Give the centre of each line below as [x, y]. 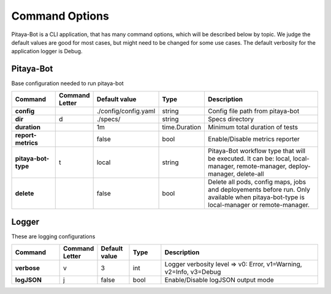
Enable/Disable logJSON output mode [219, 280]
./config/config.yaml [126, 111]
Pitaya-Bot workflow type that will [257, 151]
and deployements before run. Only [259, 189]
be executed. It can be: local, [250, 158]
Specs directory [231, 119]
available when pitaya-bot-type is [256, 197]
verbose [27, 268]
